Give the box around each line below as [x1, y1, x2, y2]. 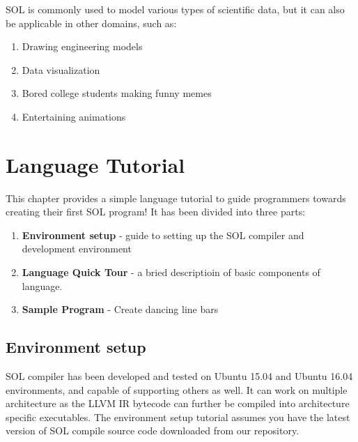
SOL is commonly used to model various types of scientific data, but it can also [6, 2, 345, 16]
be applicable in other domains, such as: [6, 15, 177, 30]
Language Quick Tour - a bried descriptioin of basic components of [22, 265, 320, 280]
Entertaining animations [22, 109, 126, 123]
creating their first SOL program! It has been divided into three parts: [6, 204, 306, 219]
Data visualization [22, 62, 100, 77]
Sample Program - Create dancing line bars [22, 302, 219, 317]
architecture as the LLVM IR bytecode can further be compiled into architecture [6, 396, 350, 411]
